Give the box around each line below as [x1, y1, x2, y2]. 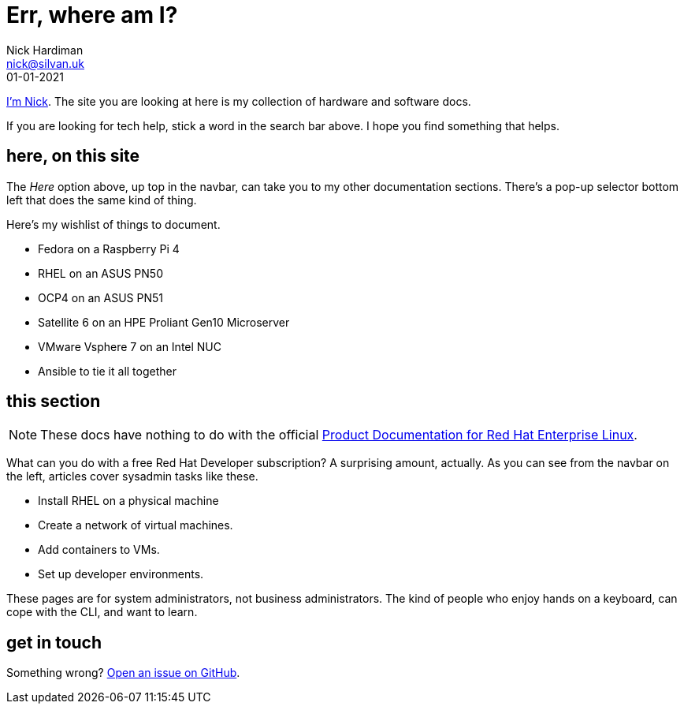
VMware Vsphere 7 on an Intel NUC [38, 339, 222, 353]
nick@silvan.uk [6, 56, 85, 70]
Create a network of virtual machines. [38, 518, 233, 532]
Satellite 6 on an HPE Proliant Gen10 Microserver [38, 315, 290, 329]
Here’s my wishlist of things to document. [6, 217, 221, 231]
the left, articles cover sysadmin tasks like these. [6, 469, 258, 484]
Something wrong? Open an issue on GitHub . [6, 666, 240, 680]
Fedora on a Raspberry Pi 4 [38, 241, 180, 256]
